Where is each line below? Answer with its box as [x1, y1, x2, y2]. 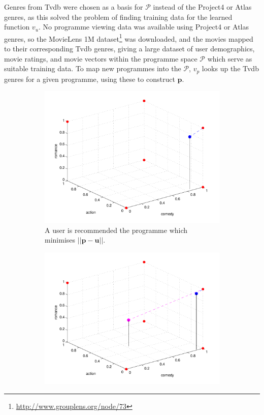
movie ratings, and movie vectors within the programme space [4, 53, 197, 64]
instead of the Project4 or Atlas [153, 2, 252, 12]
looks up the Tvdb [202, 63, 259, 74]
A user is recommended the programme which [45, 224, 188, 235]
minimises [45, 234, 76, 245]
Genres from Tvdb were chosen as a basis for [4, 2, 143, 12]
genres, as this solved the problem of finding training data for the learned [4, 11, 233, 22]
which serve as [207, 53, 252, 64]
